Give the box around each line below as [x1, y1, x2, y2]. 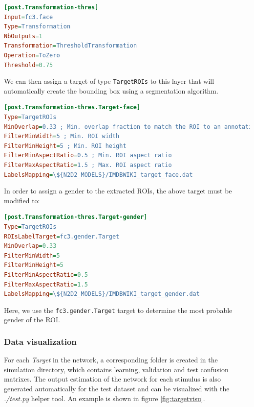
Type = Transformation [4, 23, 71, 30]
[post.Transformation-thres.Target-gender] [4, 214, 148, 221]
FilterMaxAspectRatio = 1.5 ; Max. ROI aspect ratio [4, 161, 172, 168]
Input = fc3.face [4, 13, 53, 21]
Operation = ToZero [4, 51, 60, 59]
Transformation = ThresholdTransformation [4, 42, 137, 49]
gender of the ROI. [4, 314, 60, 325]
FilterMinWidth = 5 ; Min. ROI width [4, 133, 120, 140]
